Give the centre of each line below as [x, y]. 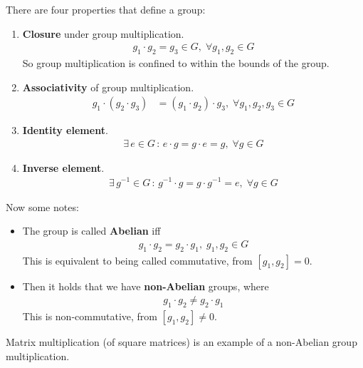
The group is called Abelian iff [91, 231]
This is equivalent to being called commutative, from [137, 260]
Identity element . [65, 130]
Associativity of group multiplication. [108, 87]
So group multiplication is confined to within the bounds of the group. [176, 63]
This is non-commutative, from [90, 316]
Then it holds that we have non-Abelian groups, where [146, 286]
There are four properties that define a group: [106, 9]
